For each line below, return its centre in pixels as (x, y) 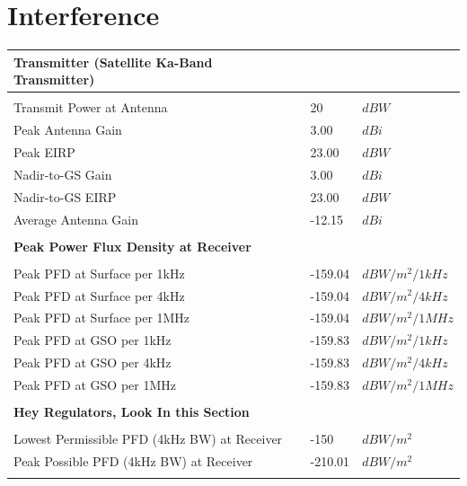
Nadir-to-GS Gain (63, 174)
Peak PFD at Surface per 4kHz (99, 295)
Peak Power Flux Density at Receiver (132, 246)
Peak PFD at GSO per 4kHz (93, 362)
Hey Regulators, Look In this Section (132, 412)
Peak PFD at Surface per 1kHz (99, 273)
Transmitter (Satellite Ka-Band (113, 62)
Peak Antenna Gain (68, 130)
